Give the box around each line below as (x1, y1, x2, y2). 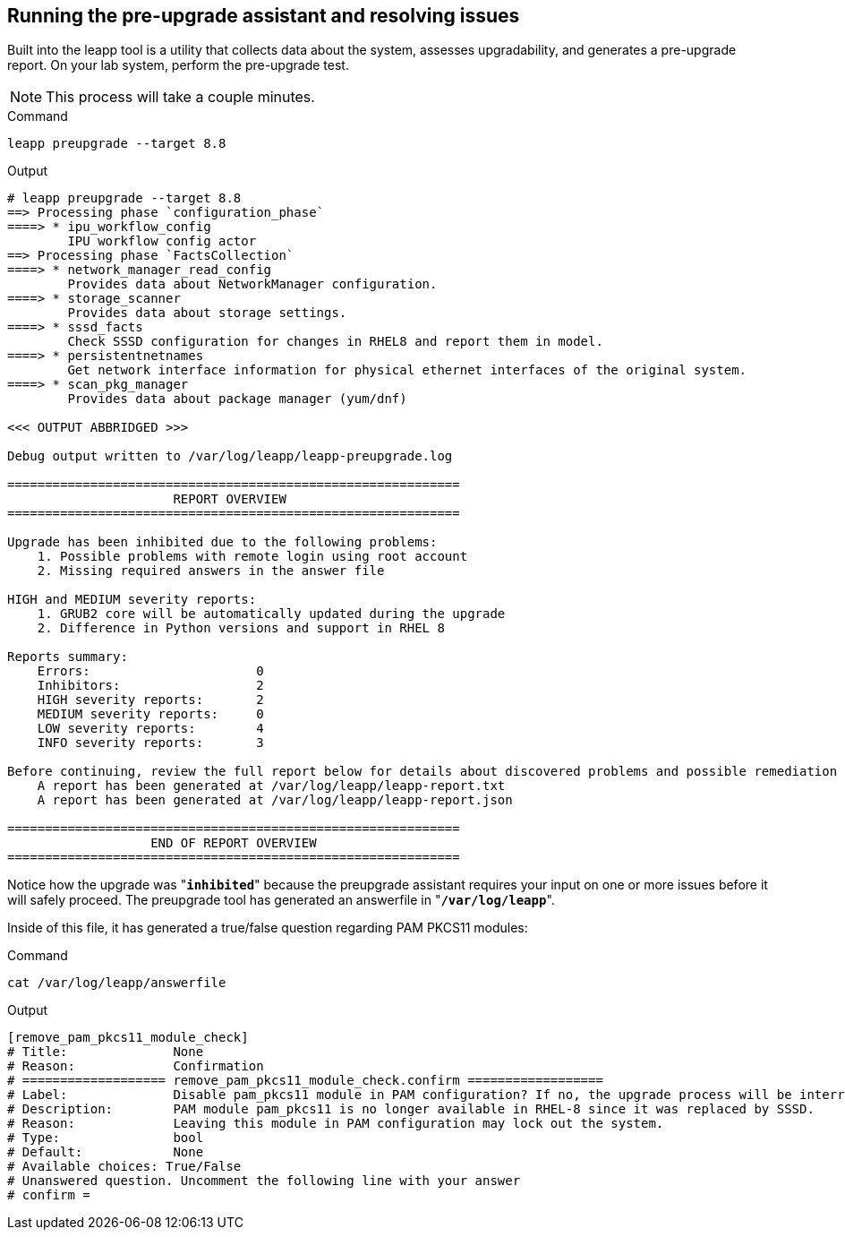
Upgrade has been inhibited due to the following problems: (7, 535, 438, 550)
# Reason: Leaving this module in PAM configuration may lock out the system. (7, 1116, 664, 1131)
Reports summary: (7, 649, 128, 665)
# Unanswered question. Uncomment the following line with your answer (7, 1173, 521, 1189)
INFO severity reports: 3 (37, 735, 264, 751)
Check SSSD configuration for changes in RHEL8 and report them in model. (67, 334, 603, 349)
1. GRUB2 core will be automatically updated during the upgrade (37, 606, 506, 622)
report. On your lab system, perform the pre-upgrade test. (7, 57, 349, 73)
